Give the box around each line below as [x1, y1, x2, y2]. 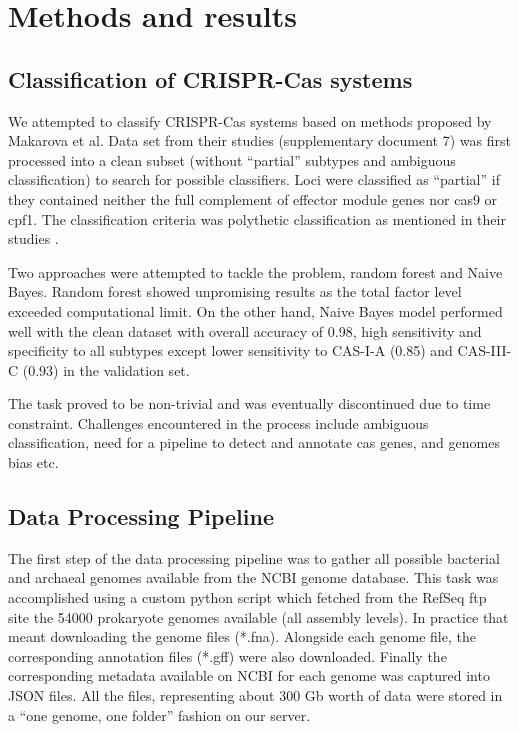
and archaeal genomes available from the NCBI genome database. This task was [8, 567, 499, 588]
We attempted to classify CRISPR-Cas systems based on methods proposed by [8, 110, 492, 131]
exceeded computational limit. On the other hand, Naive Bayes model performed [8, 300, 503, 321]
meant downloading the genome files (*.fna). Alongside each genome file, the [8, 626, 476, 647]
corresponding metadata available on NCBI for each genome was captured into [8, 665, 490, 686]
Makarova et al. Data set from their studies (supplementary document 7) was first [8, 130, 511, 151]
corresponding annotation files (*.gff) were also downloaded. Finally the [8, 645, 447, 666]
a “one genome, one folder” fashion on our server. [8, 704, 311, 725]
